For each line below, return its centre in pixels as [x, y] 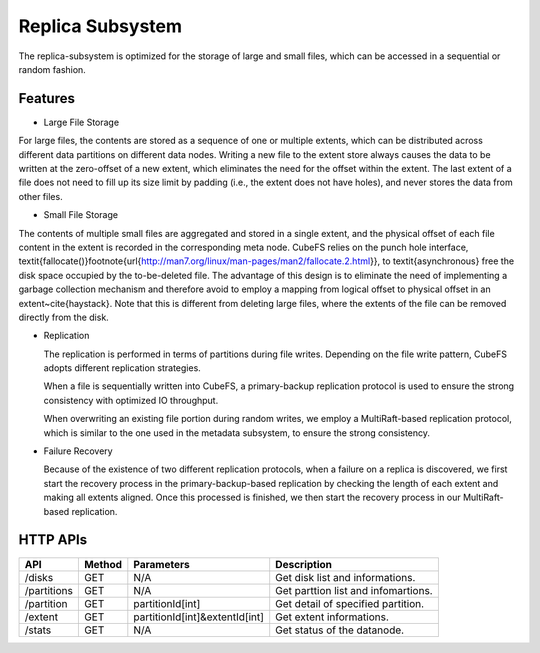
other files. [41, 196]
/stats [38, 630]
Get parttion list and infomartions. [354, 590]
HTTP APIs [53, 540]
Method [103, 564]
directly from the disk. [63, 317]
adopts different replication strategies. [122, 368]
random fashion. [52, 69]
